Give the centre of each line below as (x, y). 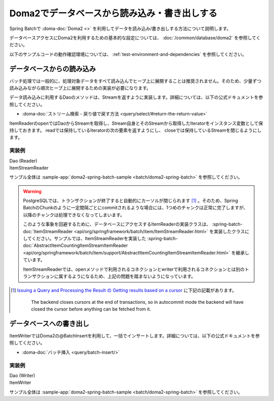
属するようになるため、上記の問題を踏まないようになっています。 (127, 276)
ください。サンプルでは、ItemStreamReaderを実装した (89, 239)
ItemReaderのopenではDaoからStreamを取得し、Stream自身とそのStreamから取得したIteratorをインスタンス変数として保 (136, 123)
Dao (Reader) (23, 161)
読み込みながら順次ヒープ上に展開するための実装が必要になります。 (80, 88)
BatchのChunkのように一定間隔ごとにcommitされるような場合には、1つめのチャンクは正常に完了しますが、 (135, 208)
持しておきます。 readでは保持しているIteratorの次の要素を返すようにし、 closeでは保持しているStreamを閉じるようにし (135, 130)
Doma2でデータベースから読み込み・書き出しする (113, 13)
